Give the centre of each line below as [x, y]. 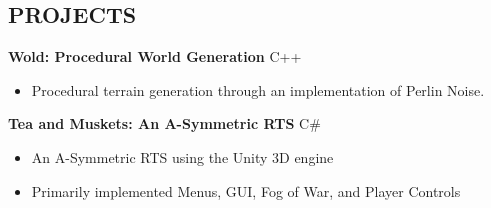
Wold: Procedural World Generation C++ [155, 56]
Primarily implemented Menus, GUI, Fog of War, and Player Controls [246, 190]
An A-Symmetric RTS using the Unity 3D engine [182, 156]
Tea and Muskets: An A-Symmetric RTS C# [164, 123]
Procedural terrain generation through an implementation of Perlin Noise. [258, 89]
